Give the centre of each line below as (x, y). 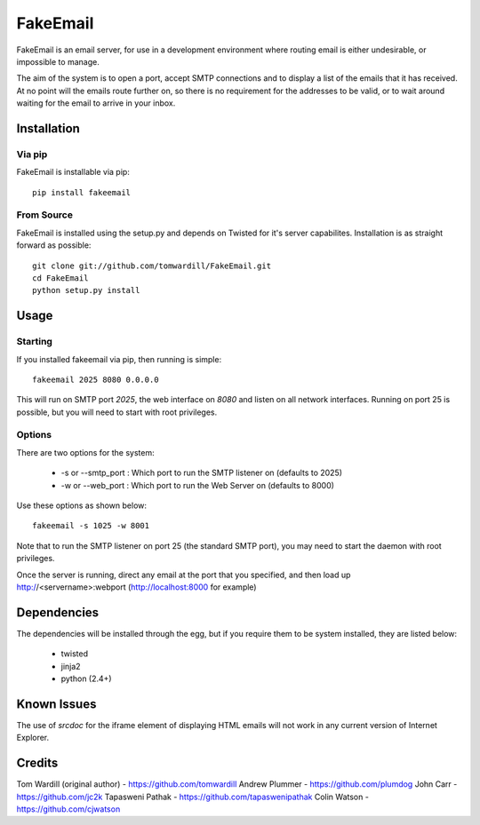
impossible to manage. (58, 61)
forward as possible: (54, 245)
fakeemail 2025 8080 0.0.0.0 (96, 379)
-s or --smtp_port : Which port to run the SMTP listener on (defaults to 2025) (201, 473)
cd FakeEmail (60, 278)
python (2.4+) (86, 678)
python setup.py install (86, 290)
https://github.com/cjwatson (68, 809)
